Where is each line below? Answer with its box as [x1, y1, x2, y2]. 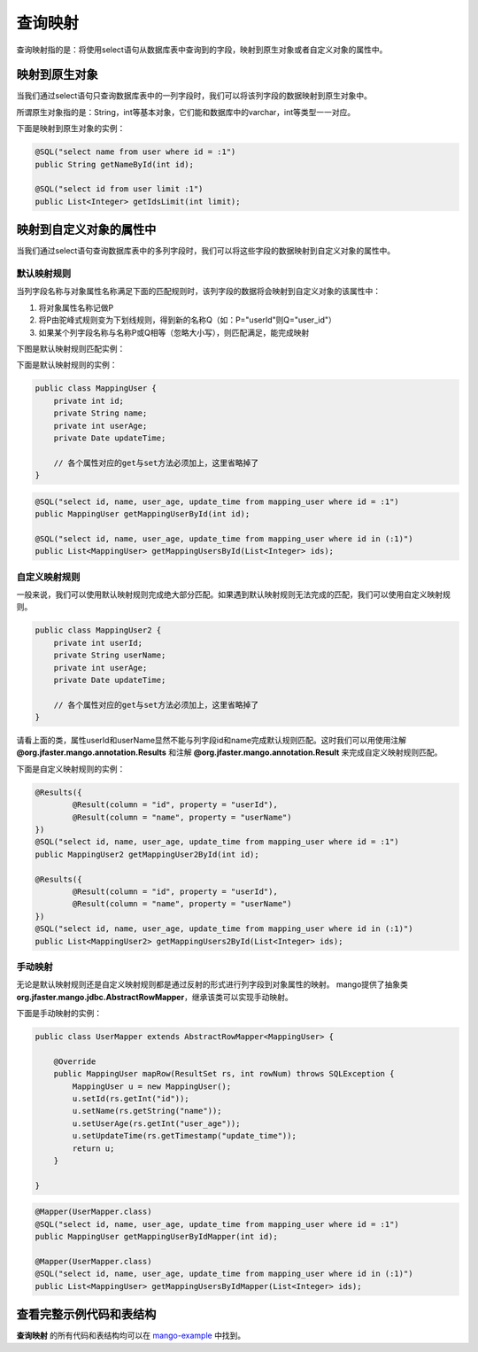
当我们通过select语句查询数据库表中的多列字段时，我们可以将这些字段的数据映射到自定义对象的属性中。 [16, 245, 396, 256]
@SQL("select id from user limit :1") [35, 184, 204, 194]
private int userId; [53, 638, 143, 648]
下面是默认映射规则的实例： [16, 360, 118, 370]
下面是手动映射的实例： [16, 1008, 102, 1019]
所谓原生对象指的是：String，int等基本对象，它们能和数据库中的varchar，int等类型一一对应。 [16, 106, 356, 117]
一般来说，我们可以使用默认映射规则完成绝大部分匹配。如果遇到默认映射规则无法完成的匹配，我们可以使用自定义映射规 [16, 589, 451, 600]
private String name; [53, 408, 148, 418]
